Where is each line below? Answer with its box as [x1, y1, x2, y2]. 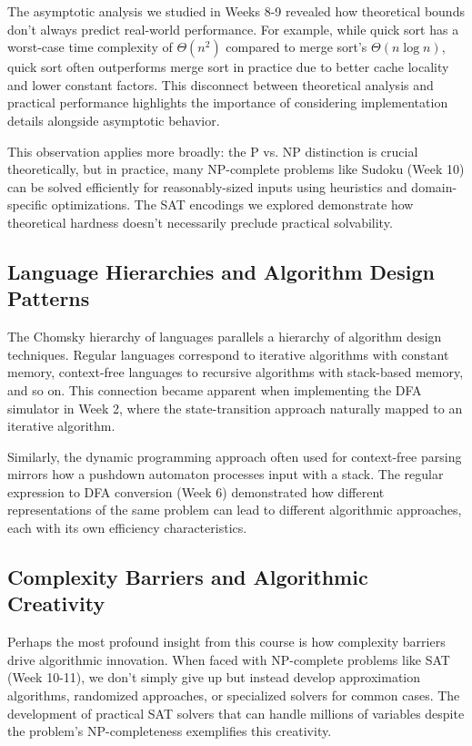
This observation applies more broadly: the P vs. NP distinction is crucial [7, 141, 418, 160]
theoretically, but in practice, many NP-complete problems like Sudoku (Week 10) [7, 159, 465, 179]
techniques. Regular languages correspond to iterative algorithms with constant [7, 344, 449, 363]
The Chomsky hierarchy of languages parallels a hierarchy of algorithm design [7, 327, 442, 346]
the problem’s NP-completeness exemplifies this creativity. [7, 721, 332, 741]
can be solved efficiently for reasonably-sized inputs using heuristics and [7, 177, 407, 196]
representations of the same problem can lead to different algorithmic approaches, [7, 500, 462, 519]
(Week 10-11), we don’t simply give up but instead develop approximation [7, 668, 421, 687]
